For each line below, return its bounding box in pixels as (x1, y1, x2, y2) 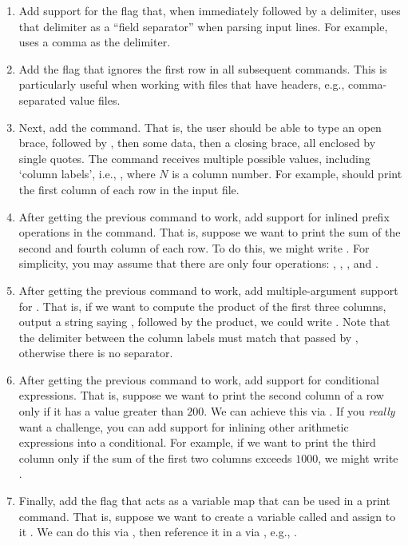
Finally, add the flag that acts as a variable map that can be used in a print (18, 492, 390, 509)
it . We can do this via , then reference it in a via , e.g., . (18, 523, 297, 540)
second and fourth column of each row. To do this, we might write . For (18, 239, 370, 256)
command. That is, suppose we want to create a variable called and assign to (18, 507, 396, 524)
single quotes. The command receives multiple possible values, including (18, 149, 370, 166)
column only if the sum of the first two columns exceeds (18, 449, 292, 466)
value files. (69, 91, 121, 108)
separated (18, 91, 66, 108)
